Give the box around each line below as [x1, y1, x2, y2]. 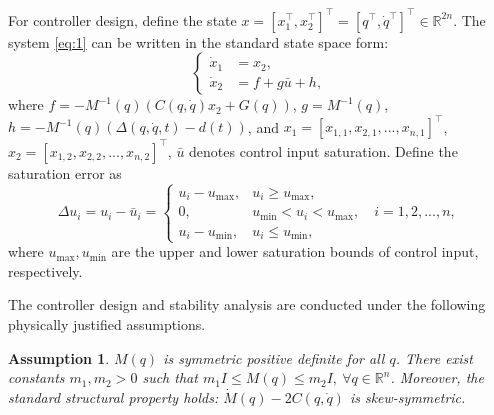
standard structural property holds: [8, 386, 219, 407]
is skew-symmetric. [349, 386, 466, 407]
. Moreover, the [390, 367, 484, 388]
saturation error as [8, 162, 122, 183]
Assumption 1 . [8, 347, 110, 368]
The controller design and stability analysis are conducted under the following [8, 294, 486, 315]
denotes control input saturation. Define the [189, 140, 458, 161]
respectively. [8, 260, 83, 281]
